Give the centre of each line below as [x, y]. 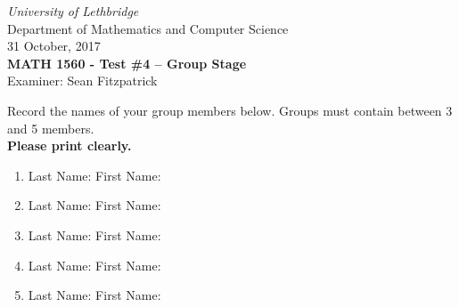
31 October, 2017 [54, 46]
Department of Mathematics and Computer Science [148, 28]
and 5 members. [51, 128]
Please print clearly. [70, 145]
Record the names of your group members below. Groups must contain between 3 [230, 110]
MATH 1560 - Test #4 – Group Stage [127, 63]
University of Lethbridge [73, 11]
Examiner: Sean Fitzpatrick [82, 81]
